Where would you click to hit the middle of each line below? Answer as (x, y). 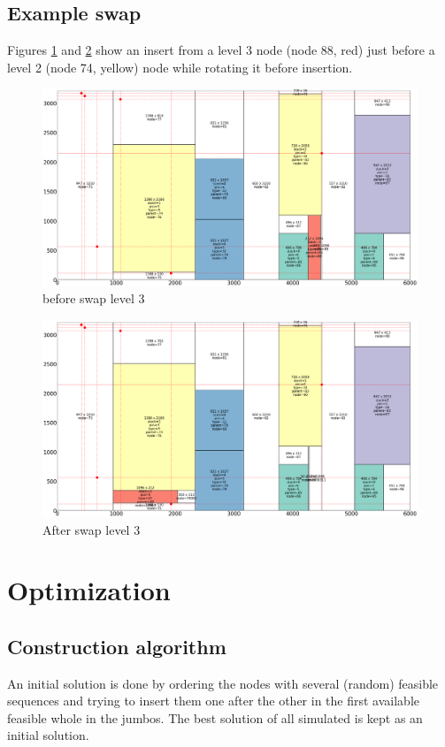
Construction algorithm (117, 646)
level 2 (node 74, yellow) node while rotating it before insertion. (180, 67)
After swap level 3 (92, 529)
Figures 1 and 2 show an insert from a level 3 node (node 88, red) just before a (221, 50)
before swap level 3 (94, 298)
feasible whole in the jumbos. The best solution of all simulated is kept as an (215, 717)
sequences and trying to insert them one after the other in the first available (213, 701)
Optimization (89, 590)
